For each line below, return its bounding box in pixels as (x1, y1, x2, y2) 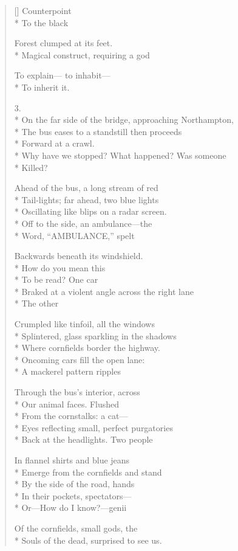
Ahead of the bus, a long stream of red (14, 181, 158, 194)
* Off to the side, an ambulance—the (14, 217, 152, 229)
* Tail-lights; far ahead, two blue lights (14, 193, 159, 206)
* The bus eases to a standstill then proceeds (14, 125, 182, 137)
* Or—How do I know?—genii (14, 501, 127, 514)
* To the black (14, 16, 69, 29)
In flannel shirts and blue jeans (14, 454, 130, 466)
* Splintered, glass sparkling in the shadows (14, 329, 177, 342)
